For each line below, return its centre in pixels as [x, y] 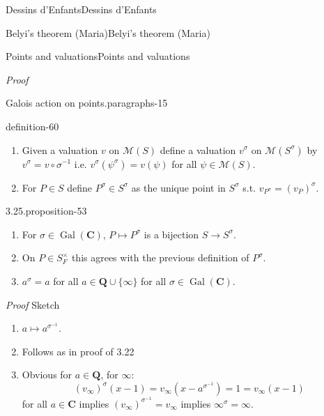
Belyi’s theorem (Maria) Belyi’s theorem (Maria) [108, 32]
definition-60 [32, 126]
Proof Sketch [33, 304]
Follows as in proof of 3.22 [78, 351]
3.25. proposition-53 [46, 211]
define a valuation [198, 149]
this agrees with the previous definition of [160, 257]
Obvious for [47, 375]
